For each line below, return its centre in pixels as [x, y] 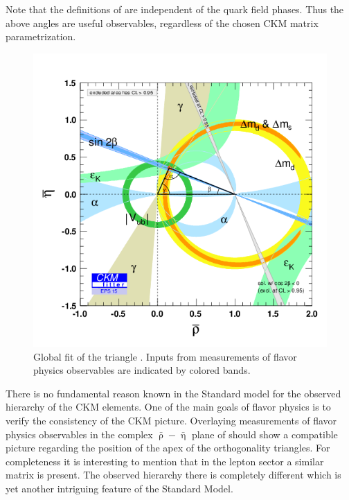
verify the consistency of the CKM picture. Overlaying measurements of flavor [171, 420]
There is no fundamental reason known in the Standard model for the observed [173, 393]
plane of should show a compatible [265, 434]
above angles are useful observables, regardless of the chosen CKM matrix [162, 23]
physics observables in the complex [79, 434]
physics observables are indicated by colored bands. [142, 370]
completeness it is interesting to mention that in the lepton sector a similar [165, 461]
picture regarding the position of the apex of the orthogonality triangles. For [168, 448]
